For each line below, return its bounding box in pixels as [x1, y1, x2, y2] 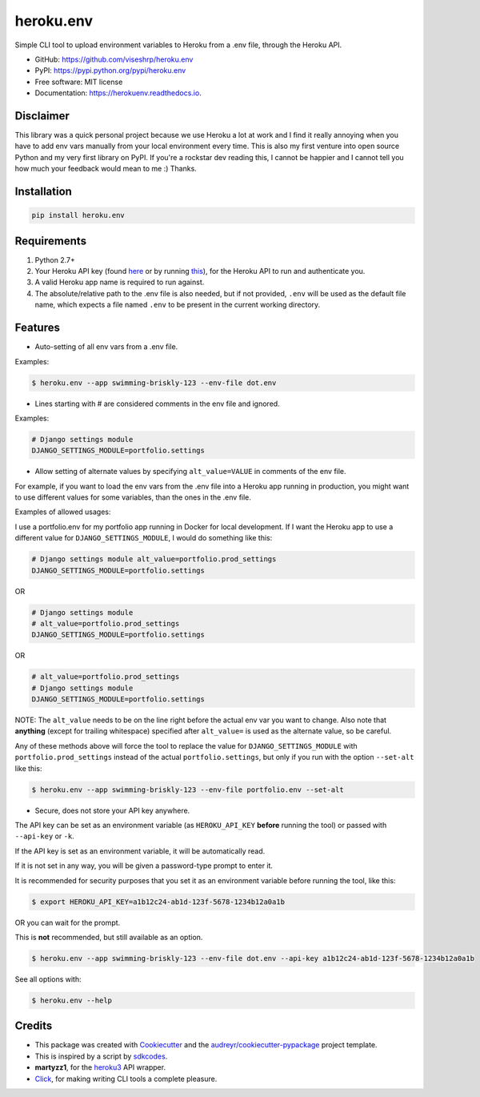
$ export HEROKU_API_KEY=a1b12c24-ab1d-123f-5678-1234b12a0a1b [31, 897, 286, 906]
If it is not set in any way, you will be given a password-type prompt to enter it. [14, 861, 274, 870]
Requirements [14, 234, 87, 247]
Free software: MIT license [34, 77, 123, 86]
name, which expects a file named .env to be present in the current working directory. [34, 300, 321, 310]
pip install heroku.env [31, 211, 126, 220]
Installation [14, 185, 72, 198]
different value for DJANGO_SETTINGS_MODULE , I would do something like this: [14, 533, 273, 543]
